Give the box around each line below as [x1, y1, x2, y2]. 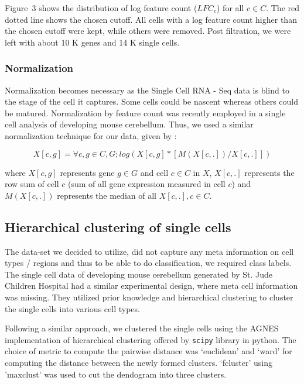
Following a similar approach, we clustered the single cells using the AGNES [5, 322, 279, 334]
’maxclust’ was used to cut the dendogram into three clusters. [5, 368, 227, 380]
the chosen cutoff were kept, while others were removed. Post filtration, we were [5, 25, 291, 37]
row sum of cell [5, 178, 59, 190]
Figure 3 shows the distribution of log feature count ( [5, 2, 197, 13]
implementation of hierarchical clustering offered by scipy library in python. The [5, 333, 296, 345]
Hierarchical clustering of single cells [5, 217, 231, 236]
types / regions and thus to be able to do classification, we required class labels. [5, 257, 292, 269]
